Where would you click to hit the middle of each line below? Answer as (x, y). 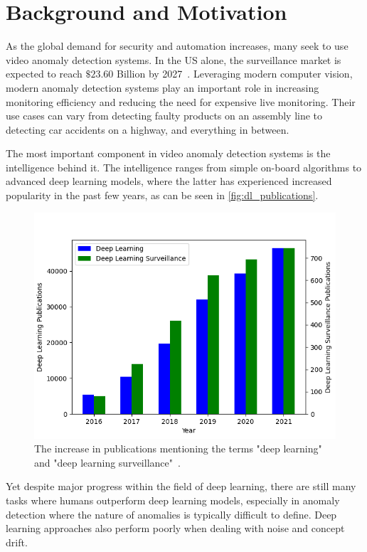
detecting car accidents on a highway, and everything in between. (148, 129)
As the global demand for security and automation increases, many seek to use (177, 46)
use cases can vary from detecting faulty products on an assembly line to (164, 116)
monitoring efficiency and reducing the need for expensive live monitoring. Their (181, 101)
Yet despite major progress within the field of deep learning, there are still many (181, 486)
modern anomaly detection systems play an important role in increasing (163, 87)
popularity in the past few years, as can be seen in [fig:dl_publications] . (162, 195)
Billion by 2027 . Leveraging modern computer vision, (234, 74)
